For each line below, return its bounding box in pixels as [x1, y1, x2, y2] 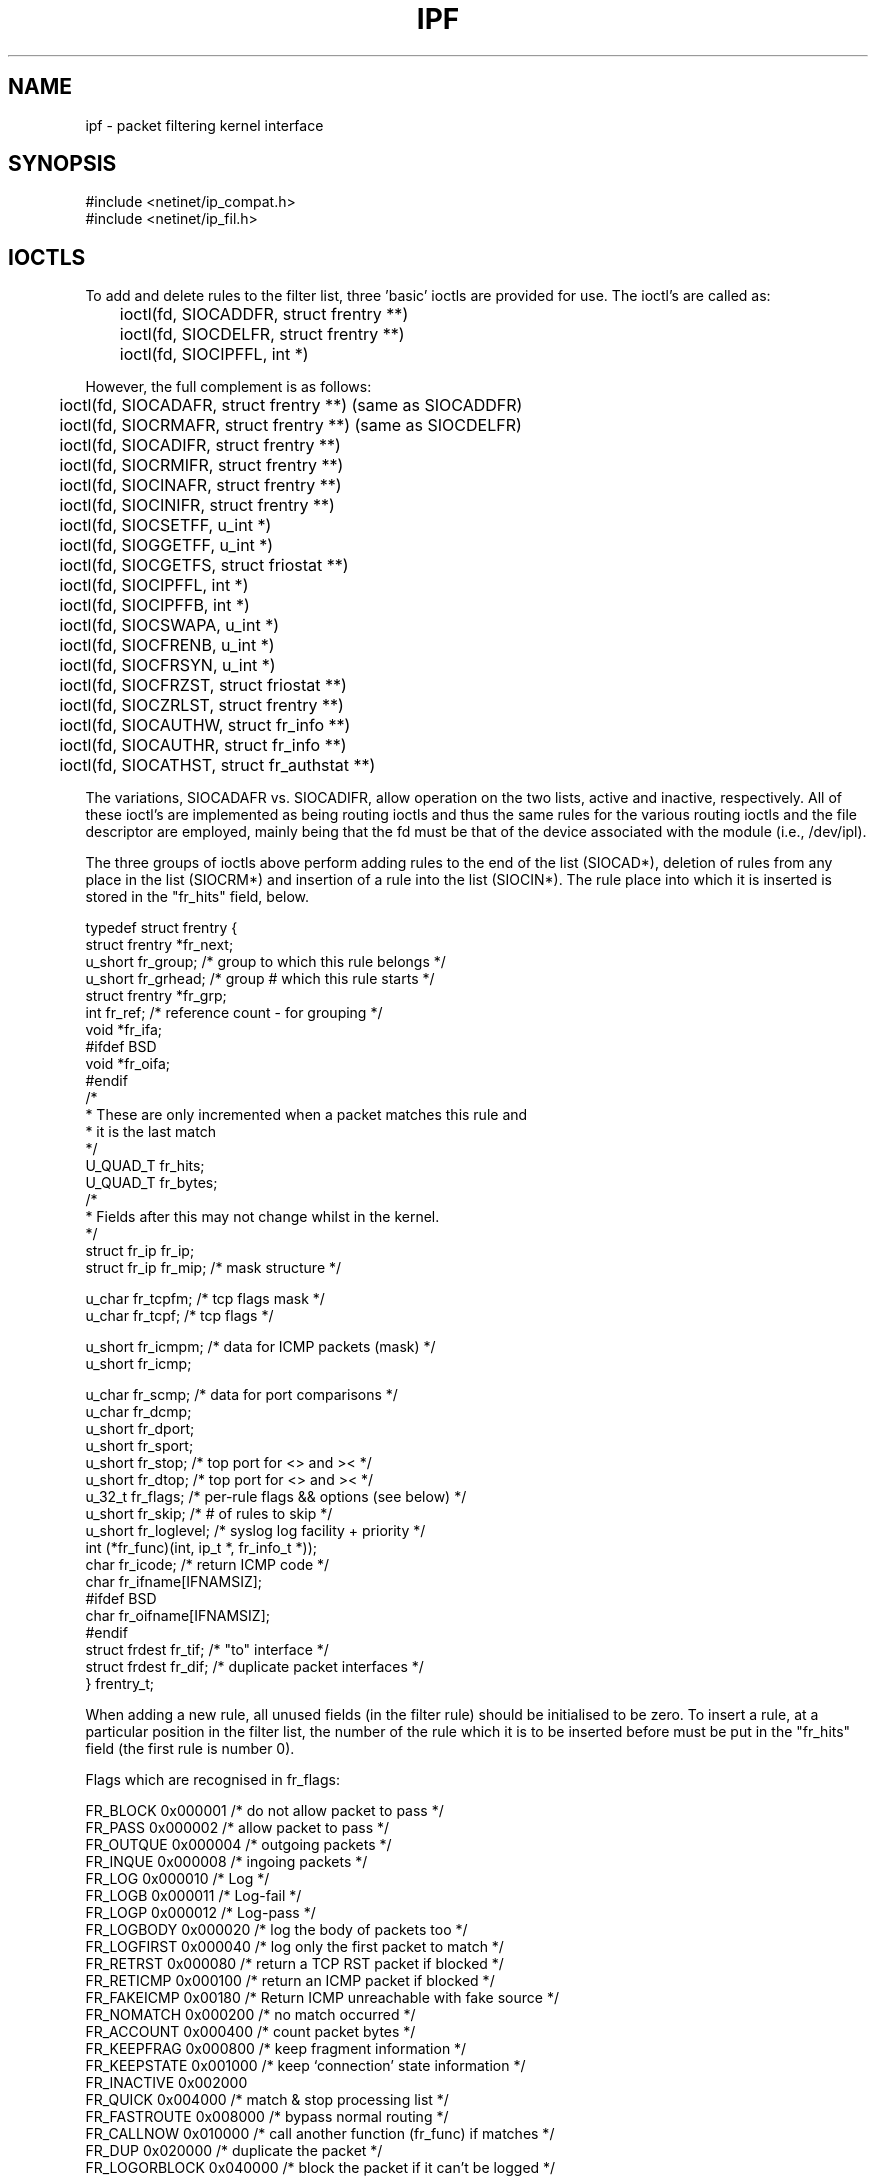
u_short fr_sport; [85, 1437, 194, 1455]
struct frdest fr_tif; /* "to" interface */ [85, 1641, 329, 1659]
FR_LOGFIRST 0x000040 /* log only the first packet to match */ [85, 1938, 504, 1956]
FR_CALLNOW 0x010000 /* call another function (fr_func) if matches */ [85, 2125, 555, 2143]
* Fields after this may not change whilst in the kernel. [85, 1208, 440, 1226]
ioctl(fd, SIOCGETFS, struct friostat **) [59, 555, 349, 576]
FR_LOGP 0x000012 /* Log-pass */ [85, 1904, 316, 1922]
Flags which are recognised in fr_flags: [85, 1771, 340, 1789]
